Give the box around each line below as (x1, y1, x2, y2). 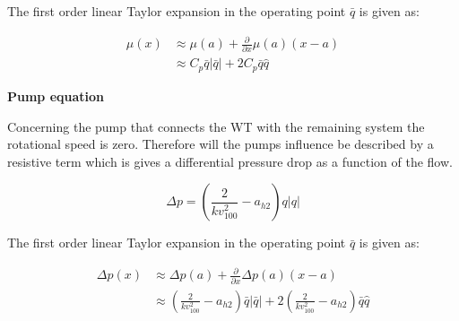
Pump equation (7, 86, 105, 105)
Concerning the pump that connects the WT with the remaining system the (7, 117, 425, 135)
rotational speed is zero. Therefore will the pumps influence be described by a (7, 134, 434, 153)
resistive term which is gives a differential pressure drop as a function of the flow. (7, 152, 453, 170)
